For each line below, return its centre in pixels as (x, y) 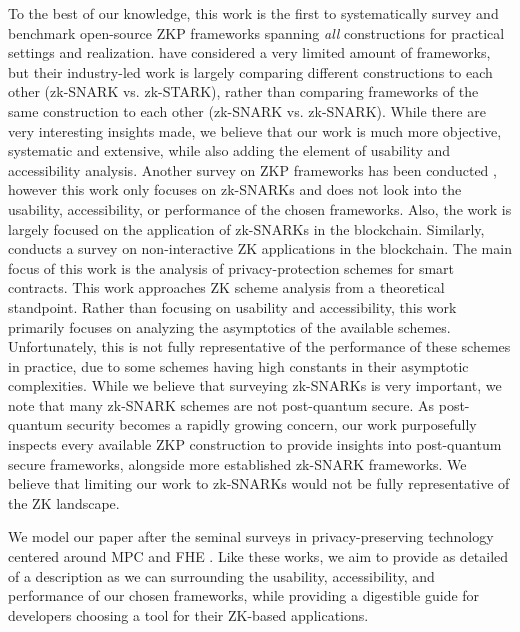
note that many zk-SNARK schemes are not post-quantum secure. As (221, 404)
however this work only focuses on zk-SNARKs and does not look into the (235, 189)
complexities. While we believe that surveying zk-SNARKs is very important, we (255, 385)
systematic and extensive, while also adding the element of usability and (229, 150)
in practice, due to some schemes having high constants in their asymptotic (238, 365)
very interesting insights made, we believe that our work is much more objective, (255, 130)
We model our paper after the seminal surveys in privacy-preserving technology (251, 536)
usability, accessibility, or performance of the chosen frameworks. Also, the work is (260, 208)
